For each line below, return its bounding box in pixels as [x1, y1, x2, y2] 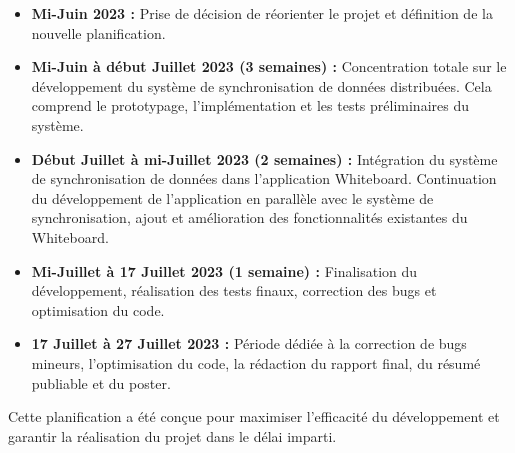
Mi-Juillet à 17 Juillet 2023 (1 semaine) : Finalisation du [31, 260, 418, 281]
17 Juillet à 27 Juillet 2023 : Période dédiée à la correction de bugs [31, 333, 467, 354]
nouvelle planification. [31, 22, 166, 43]
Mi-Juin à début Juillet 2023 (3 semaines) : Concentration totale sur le [31, 56, 507, 77]
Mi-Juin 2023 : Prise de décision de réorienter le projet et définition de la [31, 3, 493, 23]
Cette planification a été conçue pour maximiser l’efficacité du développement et [8, 406, 500, 427]
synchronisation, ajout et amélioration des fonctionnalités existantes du [31, 207, 468, 228]
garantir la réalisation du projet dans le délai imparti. [8, 425, 337, 446]
